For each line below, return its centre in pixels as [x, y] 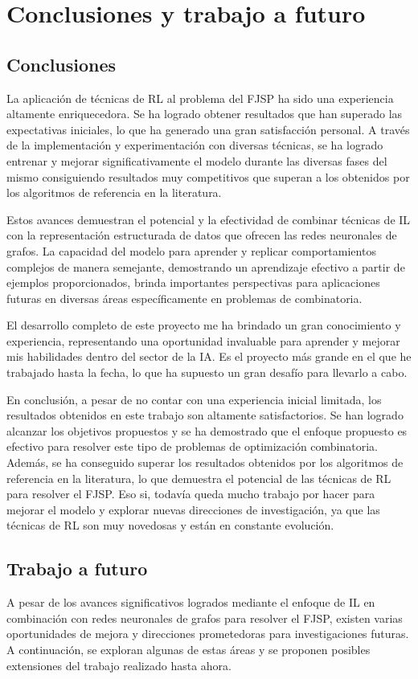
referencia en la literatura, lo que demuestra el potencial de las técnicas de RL [199, 478]
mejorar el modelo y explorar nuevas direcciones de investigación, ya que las [193, 509]
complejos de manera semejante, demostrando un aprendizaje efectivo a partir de [206, 266]
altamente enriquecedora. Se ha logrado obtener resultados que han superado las [205, 114]
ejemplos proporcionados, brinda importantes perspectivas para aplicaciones [193, 282]
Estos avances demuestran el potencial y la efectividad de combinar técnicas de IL [209, 219]
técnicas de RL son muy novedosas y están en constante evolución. [170, 525]
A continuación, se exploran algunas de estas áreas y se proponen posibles [189, 649]
